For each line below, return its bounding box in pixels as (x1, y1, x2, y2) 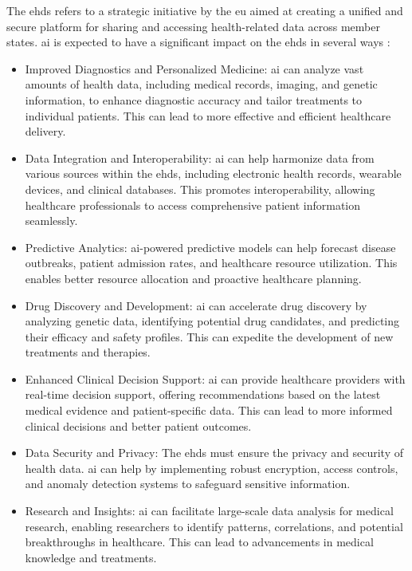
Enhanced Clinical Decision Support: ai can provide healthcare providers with (25, 370, 406, 387)
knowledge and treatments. (25, 549, 157, 565)
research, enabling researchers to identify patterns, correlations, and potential (25, 518, 403, 534)
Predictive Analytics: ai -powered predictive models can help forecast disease (25, 238, 396, 255)
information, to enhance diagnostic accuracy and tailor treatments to (25, 91, 363, 108)
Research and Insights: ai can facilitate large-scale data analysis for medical (25, 502, 394, 519)
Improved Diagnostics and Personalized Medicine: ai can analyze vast (25, 60, 364, 77)
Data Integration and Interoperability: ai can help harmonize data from (25, 149, 375, 166)
